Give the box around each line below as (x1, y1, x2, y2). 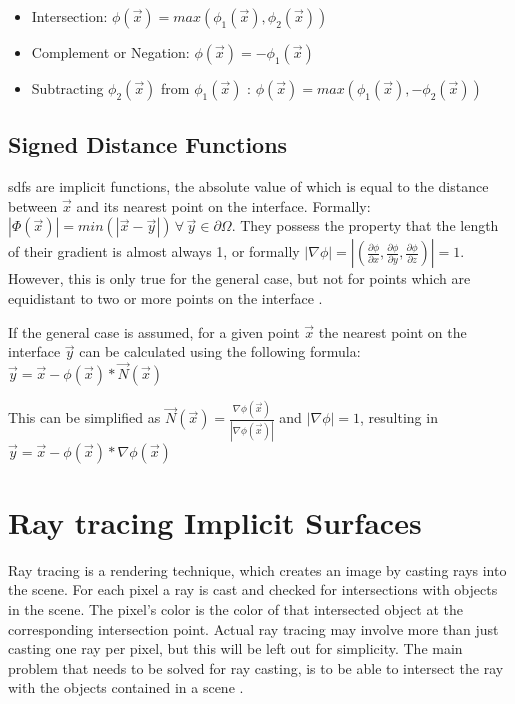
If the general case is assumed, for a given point (8, 321, 300, 342)
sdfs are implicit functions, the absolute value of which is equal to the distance (8, 176, 489, 197)
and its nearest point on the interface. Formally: (76, 195, 371, 216)
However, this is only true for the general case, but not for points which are (8, 268, 471, 289)
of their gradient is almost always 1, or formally (8, 241, 300, 262)
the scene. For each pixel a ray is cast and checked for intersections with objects (8, 579, 498, 600)
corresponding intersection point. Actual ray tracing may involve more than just (8, 618, 499, 639)
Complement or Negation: (31, 42, 190, 62)
